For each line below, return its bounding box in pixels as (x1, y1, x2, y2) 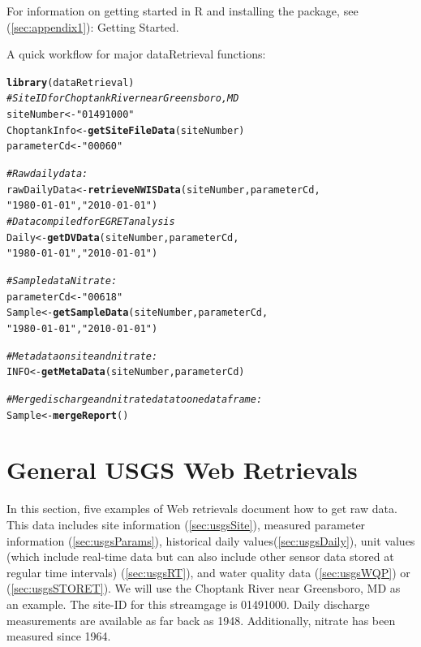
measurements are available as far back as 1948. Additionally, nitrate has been (6, 611, 396, 628)
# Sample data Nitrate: (6, 275, 118, 287)
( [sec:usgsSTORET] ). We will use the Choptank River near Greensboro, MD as (6, 580, 401, 597)
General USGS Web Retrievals (6, 453, 358, 486)
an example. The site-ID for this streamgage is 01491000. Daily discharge (6, 595, 370, 612)
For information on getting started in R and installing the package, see (6, 2, 359, 19)
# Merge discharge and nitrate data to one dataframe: (6, 393, 263, 405)
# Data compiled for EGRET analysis (6, 216, 175, 228)
